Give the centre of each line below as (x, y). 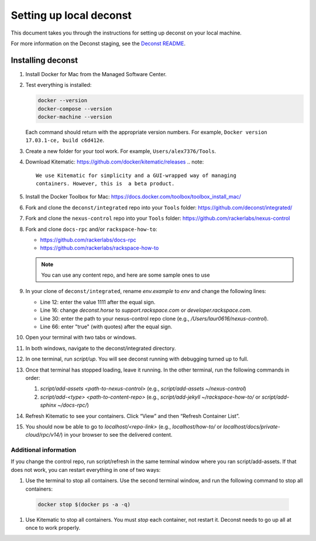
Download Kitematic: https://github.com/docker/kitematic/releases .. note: (115, 162)
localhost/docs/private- (252, 426)
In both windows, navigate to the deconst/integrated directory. (101, 348)
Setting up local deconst (71, 15)
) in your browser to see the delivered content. (116, 435)
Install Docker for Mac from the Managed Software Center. (96, 74)
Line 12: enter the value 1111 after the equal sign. (98, 302)
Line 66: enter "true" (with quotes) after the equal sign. (106, 327)
